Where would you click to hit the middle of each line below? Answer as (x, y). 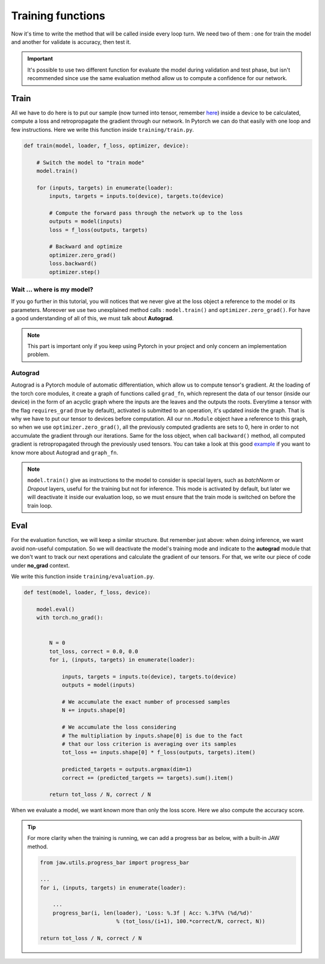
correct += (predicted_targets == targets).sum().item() (147, 778)
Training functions (58, 16)
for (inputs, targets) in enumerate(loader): (105, 188)
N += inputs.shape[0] (94, 710)
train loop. (40, 505)
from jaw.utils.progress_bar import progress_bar (115, 862)
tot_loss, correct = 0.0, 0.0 (94, 651)
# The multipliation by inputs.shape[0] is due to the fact (152, 735)
